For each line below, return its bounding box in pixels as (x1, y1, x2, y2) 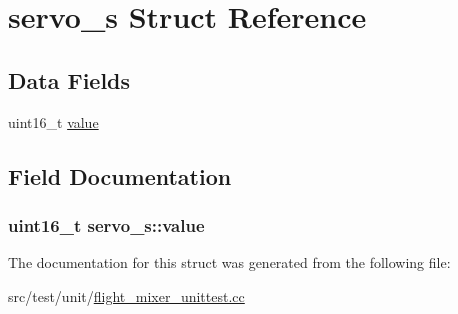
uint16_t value (8, 111, 99, 132)
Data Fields (8, 64, 131, 95)
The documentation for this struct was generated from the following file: (8, 252, 451, 273)
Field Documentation (8, 160, 232, 191)
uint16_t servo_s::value (8, 212, 205, 237)
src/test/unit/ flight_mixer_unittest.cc (8, 285, 245, 306)
